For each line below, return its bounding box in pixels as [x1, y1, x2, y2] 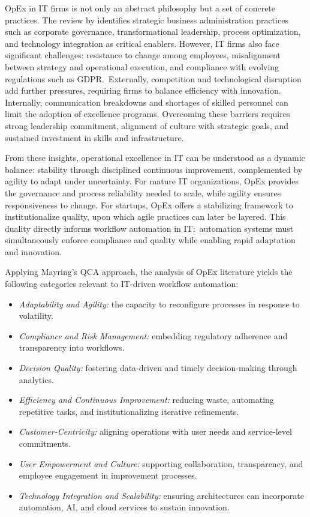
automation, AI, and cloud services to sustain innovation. [19, 501, 230, 513]
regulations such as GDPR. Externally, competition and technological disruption [5, 72, 302, 85]
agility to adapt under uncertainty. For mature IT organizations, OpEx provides [5, 175, 299, 187]
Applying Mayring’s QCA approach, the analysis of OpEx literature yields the [5, 265, 293, 278]
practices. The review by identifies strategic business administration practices [5, 13, 288, 26]
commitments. [19, 437, 71, 449]
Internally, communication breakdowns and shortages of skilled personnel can [5, 95, 288, 108]
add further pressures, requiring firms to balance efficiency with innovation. [5, 84, 281, 97]
